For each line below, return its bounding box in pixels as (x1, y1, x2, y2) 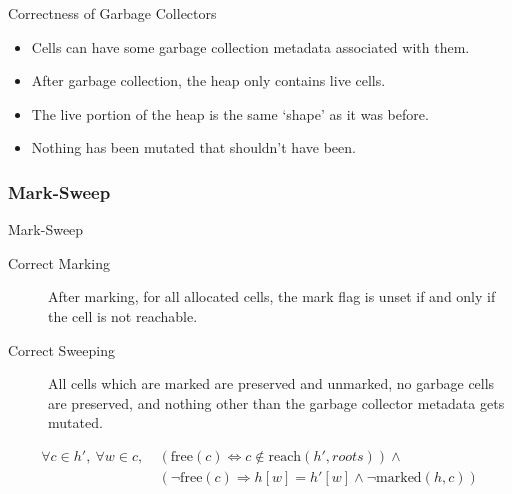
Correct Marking (8, 252, 111, 273)
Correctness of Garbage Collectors (8, 3, 217, 23)
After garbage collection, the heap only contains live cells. (31, 70, 386, 91)
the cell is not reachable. (48, 305, 198, 326)
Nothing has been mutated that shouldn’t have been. (31, 137, 356, 158)
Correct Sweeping (8, 339, 116, 360)
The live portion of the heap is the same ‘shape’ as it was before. (31, 103, 429, 124)
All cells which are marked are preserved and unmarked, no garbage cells (48, 373, 495, 394)
